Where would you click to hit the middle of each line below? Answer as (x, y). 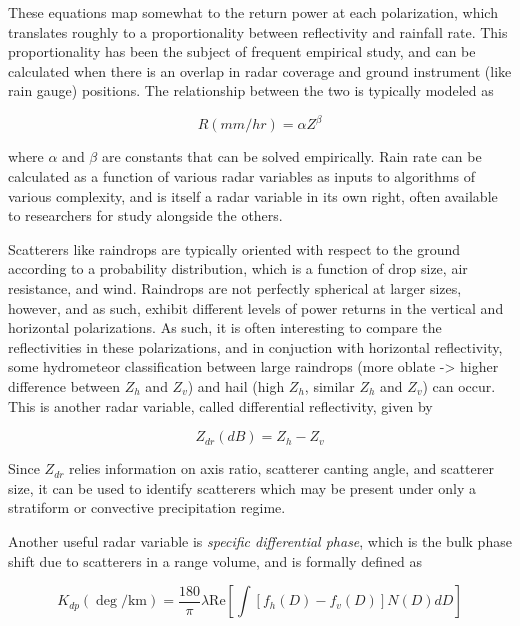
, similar (329, 386)
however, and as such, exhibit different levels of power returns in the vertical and (256, 307)
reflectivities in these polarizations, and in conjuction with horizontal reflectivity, (255, 346)
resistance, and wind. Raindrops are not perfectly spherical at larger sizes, (235, 288)
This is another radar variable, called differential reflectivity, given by (220, 405)
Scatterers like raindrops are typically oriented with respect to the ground (234, 248)
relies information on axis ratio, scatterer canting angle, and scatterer (281, 468)
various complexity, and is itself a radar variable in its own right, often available (253, 195)
